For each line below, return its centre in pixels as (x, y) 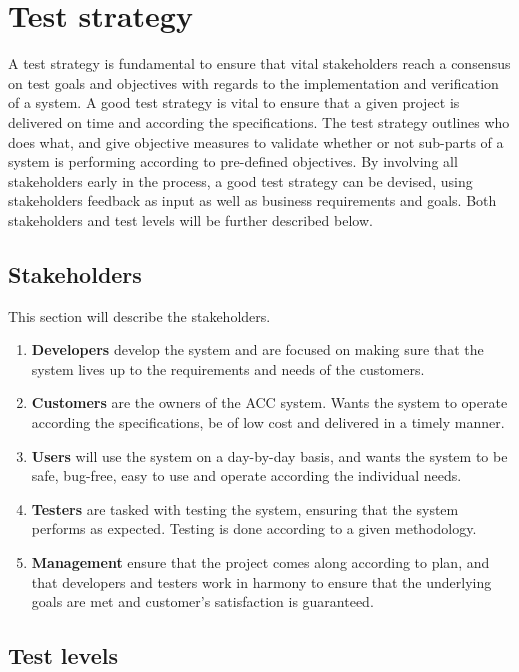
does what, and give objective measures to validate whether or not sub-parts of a (256, 141)
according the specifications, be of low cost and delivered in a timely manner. (268, 422)
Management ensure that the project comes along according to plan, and (260, 562)
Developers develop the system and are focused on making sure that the (257, 349)
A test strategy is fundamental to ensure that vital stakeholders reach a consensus (259, 63)
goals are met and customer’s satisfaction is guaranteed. (202, 601)
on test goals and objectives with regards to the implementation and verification (253, 82)
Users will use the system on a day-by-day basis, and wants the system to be (269, 455)
